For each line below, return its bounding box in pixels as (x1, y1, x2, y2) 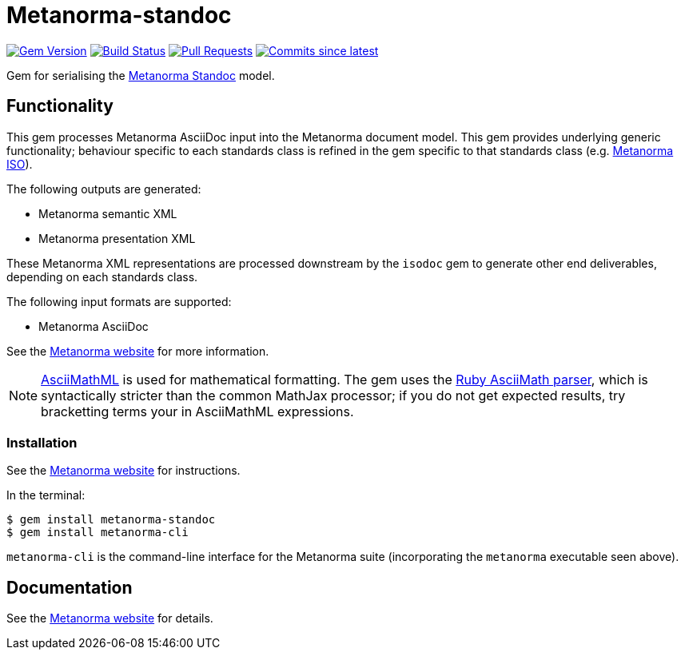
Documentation (6, 577, 133, 598)
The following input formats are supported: (6, 294, 232, 308)
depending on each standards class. (6, 269, 198, 284)
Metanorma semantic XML (38, 206, 177, 221)
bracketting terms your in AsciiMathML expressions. (41, 403, 354, 419)
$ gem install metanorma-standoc (6, 513, 216, 527)
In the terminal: (6, 488, 86, 503)
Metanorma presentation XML (38, 231, 196, 245)
